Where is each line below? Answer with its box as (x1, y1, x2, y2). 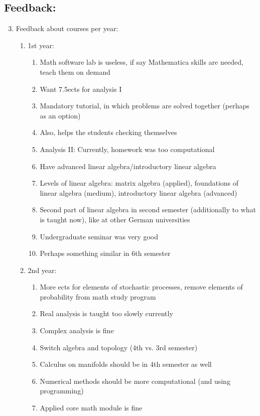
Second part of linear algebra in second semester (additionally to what (40, 204, 256, 215)
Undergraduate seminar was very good (40, 231, 158, 241)
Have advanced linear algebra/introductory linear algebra (40, 161, 216, 171)
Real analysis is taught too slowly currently (40, 308, 173, 319)
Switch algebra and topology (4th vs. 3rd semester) (40, 342, 198, 352)
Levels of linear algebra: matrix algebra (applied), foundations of (40, 178, 239, 188)
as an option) (40, 110, 81, 120)
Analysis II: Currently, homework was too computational (40, 144, 215, 154)
